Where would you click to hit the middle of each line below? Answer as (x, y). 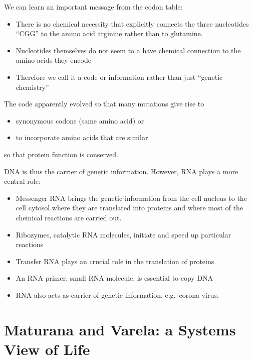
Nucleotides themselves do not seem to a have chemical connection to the (128, 50)
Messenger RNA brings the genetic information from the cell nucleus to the (131, 198)
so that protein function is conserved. (61, 154)
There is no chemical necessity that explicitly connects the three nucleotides (132, 23)
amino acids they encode (53, 60)
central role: (22, 181)
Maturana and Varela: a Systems (120, 329)
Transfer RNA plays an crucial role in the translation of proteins (115, 261)
